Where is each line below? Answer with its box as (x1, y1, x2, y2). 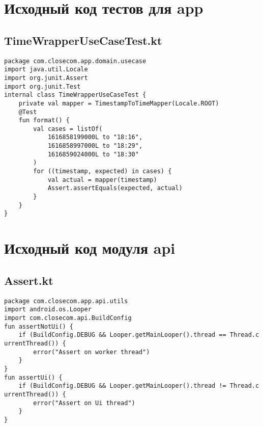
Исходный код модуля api (4, 237, 176, 258)
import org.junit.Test (4, 83, 81, 90)
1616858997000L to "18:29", (47, 142, 143, 150)
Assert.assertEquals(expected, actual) (47, 184, 183, 192)
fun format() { (18, 117, 70, 124)
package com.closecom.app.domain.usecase (4, 57, 147, 65)
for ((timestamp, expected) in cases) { (33, 168, 172, 175)
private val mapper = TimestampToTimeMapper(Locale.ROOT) (18, 99, 219, 107)
